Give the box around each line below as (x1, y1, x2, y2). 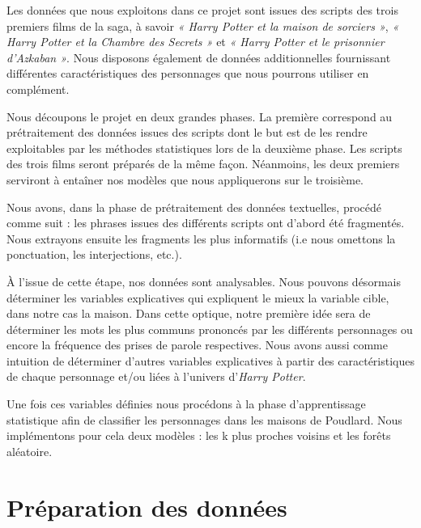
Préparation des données (6, 490, 287, 523)
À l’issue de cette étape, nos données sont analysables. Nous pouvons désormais (6, 272, 401, 289)
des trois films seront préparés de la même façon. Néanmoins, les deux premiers (6, 155, 400, 172)
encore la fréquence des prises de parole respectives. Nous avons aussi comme (6, 336, 388, 353)
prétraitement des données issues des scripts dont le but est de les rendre (6, 124, 368, 141)
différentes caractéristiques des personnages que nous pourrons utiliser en (6, 65, 369, 82)
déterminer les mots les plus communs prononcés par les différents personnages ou (6, 320, 413, 337)
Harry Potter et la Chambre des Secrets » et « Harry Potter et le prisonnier (6, 33, 385, 50)
